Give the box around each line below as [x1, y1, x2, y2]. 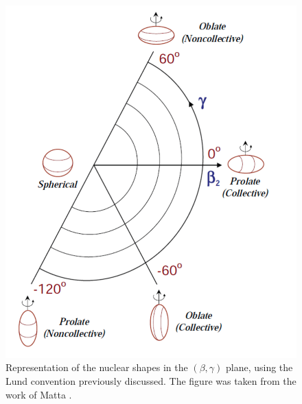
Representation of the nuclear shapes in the [5, 360, 188, 375]
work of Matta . [5, 387, 72, 401]
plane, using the [225, 360, 293, 375]
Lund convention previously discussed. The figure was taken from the [5, 374, 297, 388]
